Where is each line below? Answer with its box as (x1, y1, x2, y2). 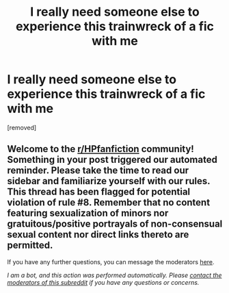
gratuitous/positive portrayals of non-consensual (7, 218, 223, 230)
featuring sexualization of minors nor (7, 207, 169, 219)
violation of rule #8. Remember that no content (7, 196, 211, 209)
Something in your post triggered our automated (7, 154, 217, 166)
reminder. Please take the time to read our (7, 165, 189, 177)
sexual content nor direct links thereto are (7, 229, 189, 240)
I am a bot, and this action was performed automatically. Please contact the (7, 271, 222, 279)
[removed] (7, 123, 37, 131)
